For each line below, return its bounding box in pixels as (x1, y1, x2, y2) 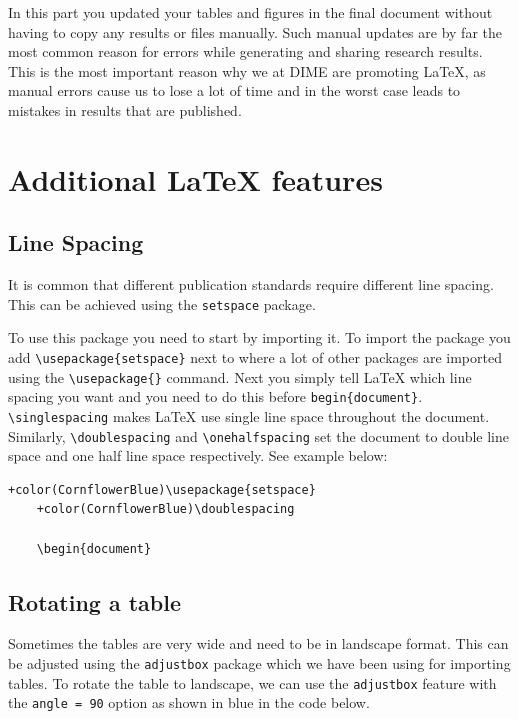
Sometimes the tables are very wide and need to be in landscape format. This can (8, 633, 509, 654)
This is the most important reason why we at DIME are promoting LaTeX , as (8, 60, 486, 81)
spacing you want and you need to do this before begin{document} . (8, 386, 423, 407)
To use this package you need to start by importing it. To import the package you (8, 327, 511, 348)
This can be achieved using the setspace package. (8, 293, 316, 314)
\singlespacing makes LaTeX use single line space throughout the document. (8, 405, 490, 426)
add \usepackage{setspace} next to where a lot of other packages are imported (8, 346, 502, 367)
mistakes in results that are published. (8, 99, 242, 120)
